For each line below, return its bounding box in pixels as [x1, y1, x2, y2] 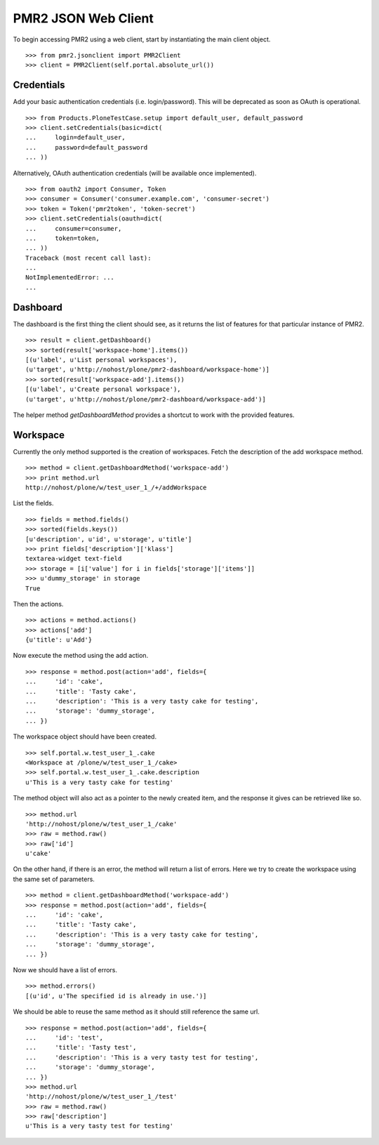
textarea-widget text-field [25, 555, 122, 563]
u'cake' [25, 849, 52, 858]
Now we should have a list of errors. [13, 966, 118, 974]
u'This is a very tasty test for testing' [25, 1122, 174, 1130]
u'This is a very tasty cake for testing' [25, 778, 174, 786]
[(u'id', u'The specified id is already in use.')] [25, 992, 207, 1000]
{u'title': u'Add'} [25, 636, 93, 644]
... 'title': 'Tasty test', [25, 1043, 137, 1052]
